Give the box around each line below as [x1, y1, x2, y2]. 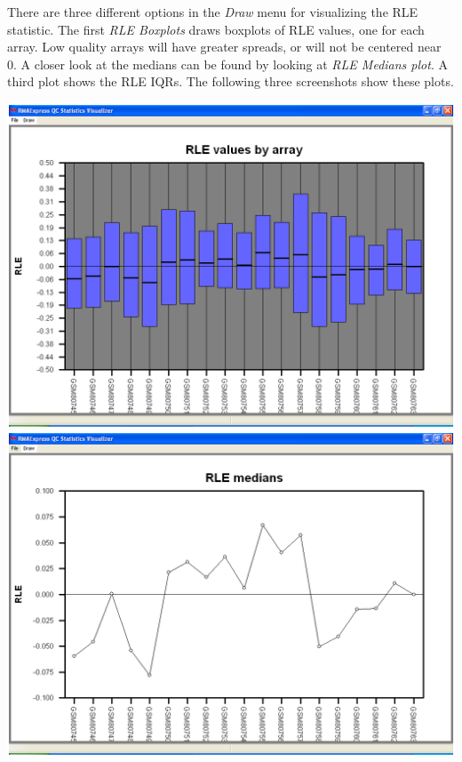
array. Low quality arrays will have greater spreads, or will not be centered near [7, 37, 442, 56]
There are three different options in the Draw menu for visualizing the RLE [7, 3, 418, 20]
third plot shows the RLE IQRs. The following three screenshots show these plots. [7, 72, 454, 91]
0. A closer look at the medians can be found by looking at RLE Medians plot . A [7, 54, 448, 73]
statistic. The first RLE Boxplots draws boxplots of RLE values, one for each [7, 20, 425, 38]
